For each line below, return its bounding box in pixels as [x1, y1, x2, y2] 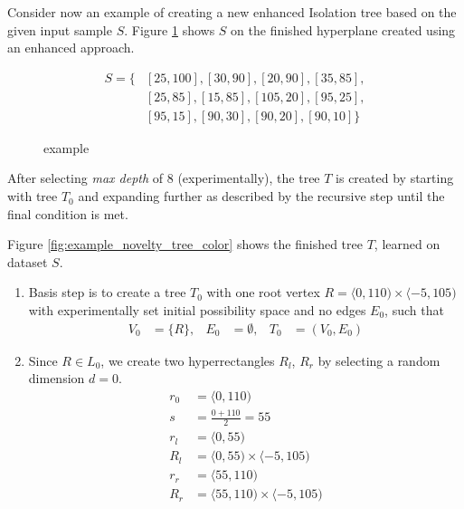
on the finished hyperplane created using [231, 20, 456, 39]
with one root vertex [206, 283, 320, 302]
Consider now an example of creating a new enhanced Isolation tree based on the [7, 3, 457, 21]
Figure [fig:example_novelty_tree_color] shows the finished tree [7, 235, 363, 254]
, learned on [374, 235, 440, 254]
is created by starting [336, 168, 454, 187]
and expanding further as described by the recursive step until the [78, 187, 445, 206]
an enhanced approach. [7, 38, 135, 57]
